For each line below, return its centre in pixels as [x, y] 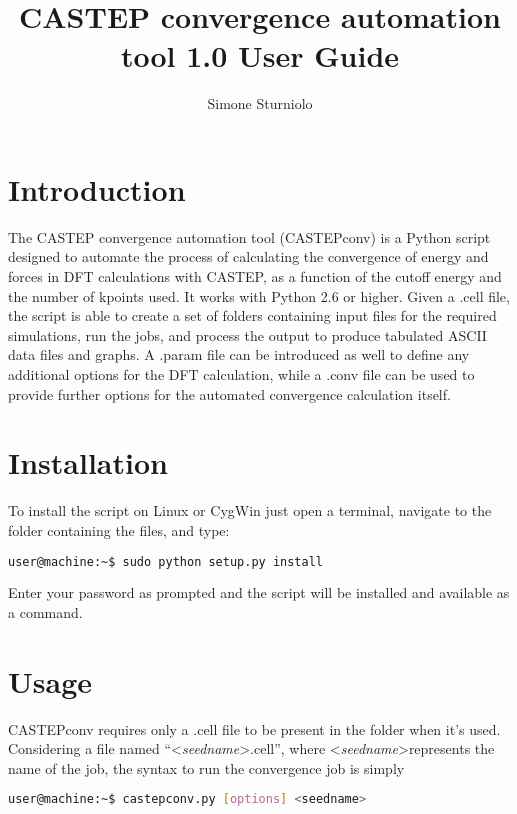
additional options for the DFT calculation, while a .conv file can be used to [241, 374]
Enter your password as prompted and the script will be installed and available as [259, 592]
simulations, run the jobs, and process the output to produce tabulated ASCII [247, 334]
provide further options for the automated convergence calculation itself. [229, 393]
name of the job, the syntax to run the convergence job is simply [206, 767]
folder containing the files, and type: [119, 529]
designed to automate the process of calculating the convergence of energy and [248, 256]
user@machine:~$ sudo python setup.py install [165, 561]
